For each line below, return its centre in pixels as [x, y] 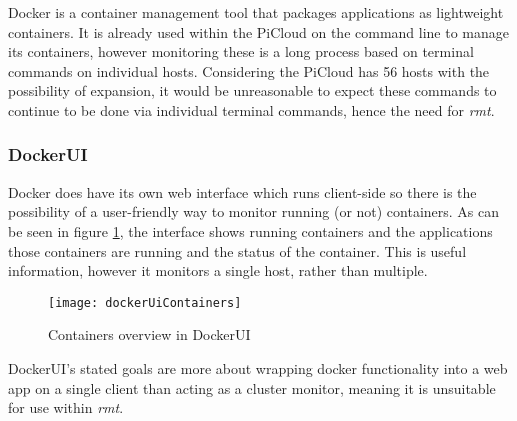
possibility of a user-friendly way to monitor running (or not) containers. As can [254, 211]
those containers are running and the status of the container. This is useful [237, 250]
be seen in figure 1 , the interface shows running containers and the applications [250, 230]
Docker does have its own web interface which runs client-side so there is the [242, 191]
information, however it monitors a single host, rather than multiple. [218, 270]
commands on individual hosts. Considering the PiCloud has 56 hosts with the [249, 70]
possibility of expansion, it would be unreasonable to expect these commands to [252, 90]
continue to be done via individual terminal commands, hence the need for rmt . [251, 109]
